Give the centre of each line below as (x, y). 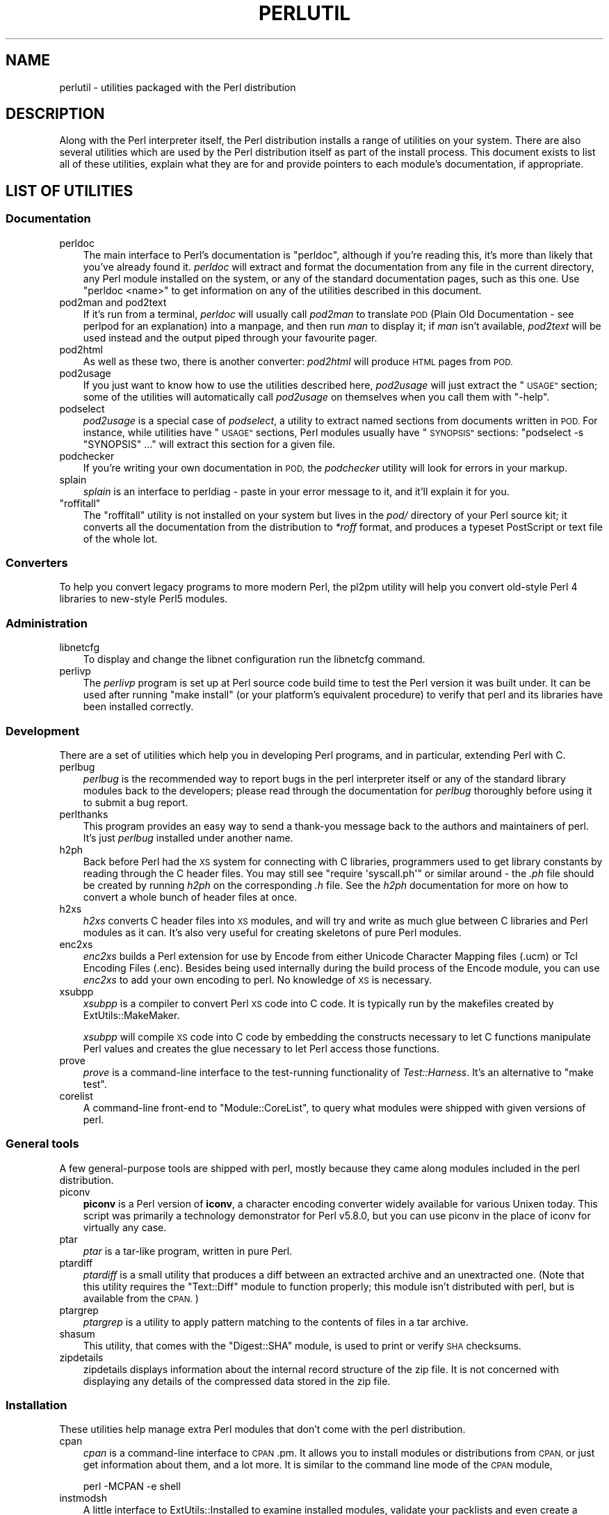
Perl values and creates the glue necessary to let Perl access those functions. (261, 1048)
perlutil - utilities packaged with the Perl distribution (178, 87)
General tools (42, 1144)
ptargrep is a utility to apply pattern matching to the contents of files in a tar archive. (276, 1322)
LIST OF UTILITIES (70, 191)
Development (43, 731)
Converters (37, 563)
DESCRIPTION (55, 114)
